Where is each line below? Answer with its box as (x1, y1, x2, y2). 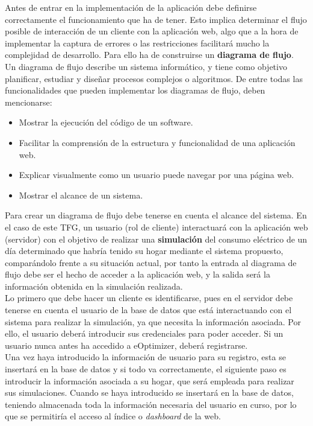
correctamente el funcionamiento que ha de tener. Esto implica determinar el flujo (5, 13, 307, 25)
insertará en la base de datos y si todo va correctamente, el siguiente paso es (5, 363, 287, 375)
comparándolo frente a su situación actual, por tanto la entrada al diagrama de (5, 256, 297, 269)
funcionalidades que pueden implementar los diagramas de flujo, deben (5, 84, 265, 97)
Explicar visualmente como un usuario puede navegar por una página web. (19, 168, 294, 181)
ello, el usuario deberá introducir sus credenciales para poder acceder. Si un (5, 327, 284, 340)
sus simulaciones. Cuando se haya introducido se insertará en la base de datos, (5, 386, 294, 399)
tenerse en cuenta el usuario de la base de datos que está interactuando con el (5, 304, 292, 316)
